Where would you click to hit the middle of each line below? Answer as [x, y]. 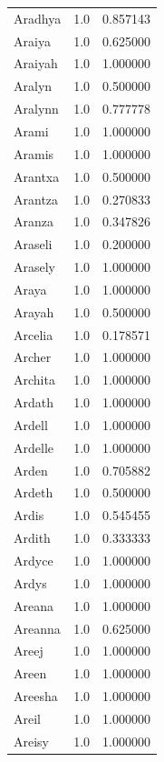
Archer [33, 357]
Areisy [32, 741]
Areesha [36, 696]
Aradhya [38, 18]
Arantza [36, 199]
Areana [34, 605]
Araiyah [36, 63]
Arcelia [34, 334]
